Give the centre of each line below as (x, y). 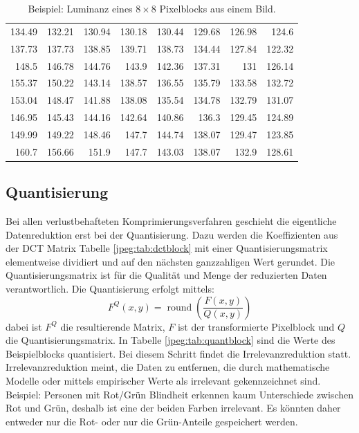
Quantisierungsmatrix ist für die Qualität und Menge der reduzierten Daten (166, 275)
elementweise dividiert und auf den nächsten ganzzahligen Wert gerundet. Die (171, 261)
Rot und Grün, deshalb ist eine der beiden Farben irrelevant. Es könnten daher (173, 408)
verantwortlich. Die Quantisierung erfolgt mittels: (110, 289)
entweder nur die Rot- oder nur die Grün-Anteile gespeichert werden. (152, 421)
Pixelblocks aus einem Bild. (218, 8)
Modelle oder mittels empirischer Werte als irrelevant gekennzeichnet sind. (163, 380)
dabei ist (24, 326)
